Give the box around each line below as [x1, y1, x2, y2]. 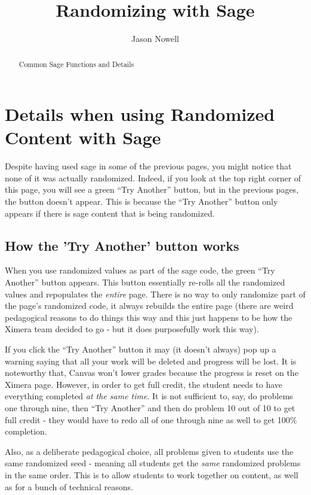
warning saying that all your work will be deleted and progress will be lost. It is [5, 354, 297, 367]
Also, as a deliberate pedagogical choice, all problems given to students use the [5, 445, 294, 457]
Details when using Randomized [5, 102, 275, 126]
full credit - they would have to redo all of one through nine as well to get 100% [5, 413, 297, 426]
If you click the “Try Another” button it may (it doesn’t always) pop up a [5, 343, 276, 356]
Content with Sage [5, 125, 161, 150]
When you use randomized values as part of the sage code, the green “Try [5, 264, 275, 277]
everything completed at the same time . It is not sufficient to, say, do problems [5, 390, 293, 402]
